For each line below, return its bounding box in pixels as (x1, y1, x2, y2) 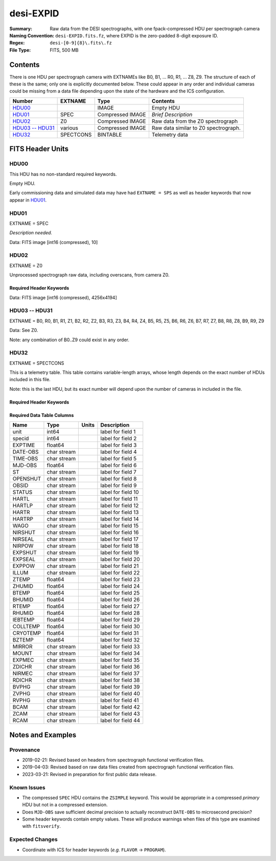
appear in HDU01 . (9, 197, 47, 203)
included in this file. (9, 377, 51, 383)
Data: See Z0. (9, 327, 38, 334)
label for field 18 (100, 542, 139, 549)
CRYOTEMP (12, 630, 41, 637)
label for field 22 (100, 569, 140, 577)
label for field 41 (100, 697, 139, 704)
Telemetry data (151, 131, 189, 138)
